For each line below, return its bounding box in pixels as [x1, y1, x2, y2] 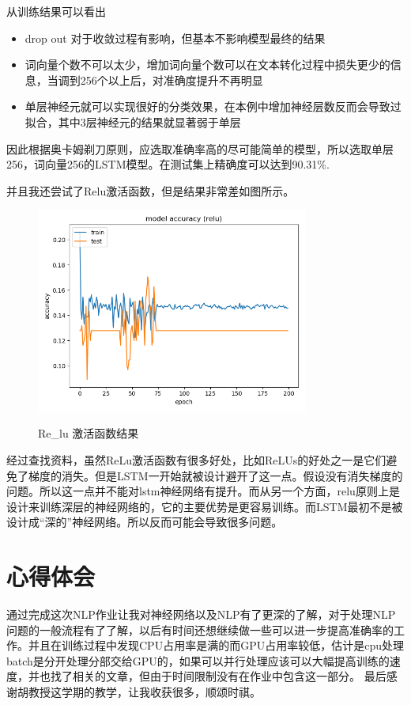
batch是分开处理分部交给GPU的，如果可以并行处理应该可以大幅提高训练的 [6, 652, 390, 669]
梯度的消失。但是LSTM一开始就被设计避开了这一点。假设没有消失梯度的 [28, 467, 403, 483]
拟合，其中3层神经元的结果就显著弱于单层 [25, 113, 241, 130]
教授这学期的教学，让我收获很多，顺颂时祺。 [28, 683, 261, 699]
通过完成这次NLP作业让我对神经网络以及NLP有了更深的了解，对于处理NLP [6, 606, 396, 623]
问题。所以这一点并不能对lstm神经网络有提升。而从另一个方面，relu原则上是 [6, 483, 400, 499]
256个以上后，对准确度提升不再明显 [80, 71, 263, 88]
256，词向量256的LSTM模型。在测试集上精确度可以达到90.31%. [6, 156, 330, 172]
